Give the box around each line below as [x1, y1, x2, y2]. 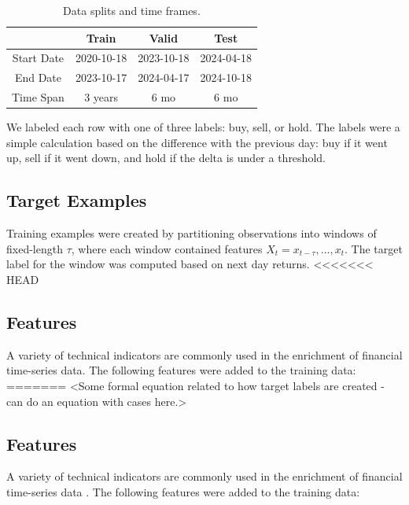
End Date [14, 69, 62, 86]
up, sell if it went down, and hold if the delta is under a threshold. [6, 149, 326, 166]
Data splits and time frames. [63, 2, 201, 18]
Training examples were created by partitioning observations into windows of [6, 225, 377, 241]
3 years [84, 89, 119, 105]
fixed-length [6, 240, 63, 256]
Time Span [12, 89, 64, 105]
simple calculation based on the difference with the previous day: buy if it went [6, 134, 388, 150]
